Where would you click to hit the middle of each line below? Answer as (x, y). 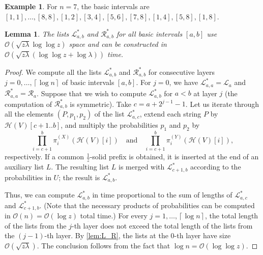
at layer (205, 93)
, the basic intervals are (113, 6)
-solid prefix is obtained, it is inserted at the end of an (174, 157)
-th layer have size (202, 235)
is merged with (141, 167)
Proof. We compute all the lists (53, 72)
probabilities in (28, 177)
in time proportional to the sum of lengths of (162, 195)
